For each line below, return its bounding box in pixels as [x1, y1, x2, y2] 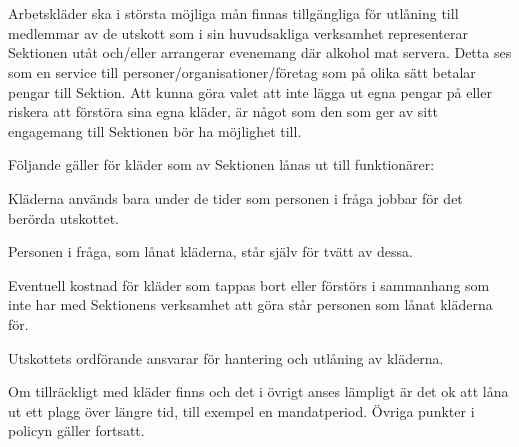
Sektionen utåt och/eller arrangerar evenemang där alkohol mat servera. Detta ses [8, 42, 512, 63]
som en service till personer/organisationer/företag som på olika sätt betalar [8, 61, 476, 82]
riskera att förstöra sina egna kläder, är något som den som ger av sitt [8, 101, 439, 122]
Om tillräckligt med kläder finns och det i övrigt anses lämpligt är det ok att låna [8, 381, 509, 402]
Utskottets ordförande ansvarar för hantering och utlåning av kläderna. [8, 347, 444, 368]
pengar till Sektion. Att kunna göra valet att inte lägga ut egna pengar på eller [8, 81, 492, 102]
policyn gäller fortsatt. [8, 420, 145, 441]
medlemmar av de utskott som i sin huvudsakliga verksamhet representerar [8, 22, 468, 43]
